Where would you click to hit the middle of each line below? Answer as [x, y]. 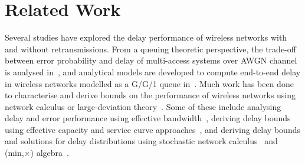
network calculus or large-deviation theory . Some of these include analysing [143, 106]
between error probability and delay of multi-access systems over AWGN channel [151, 60]
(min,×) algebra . [37, 153]
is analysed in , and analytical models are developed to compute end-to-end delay [153, 71]
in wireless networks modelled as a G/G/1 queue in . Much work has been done [149, 83]
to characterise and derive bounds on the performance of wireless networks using [150, 95]
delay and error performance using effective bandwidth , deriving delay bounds [148, 118]
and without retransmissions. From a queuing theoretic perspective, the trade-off [150, 49]
